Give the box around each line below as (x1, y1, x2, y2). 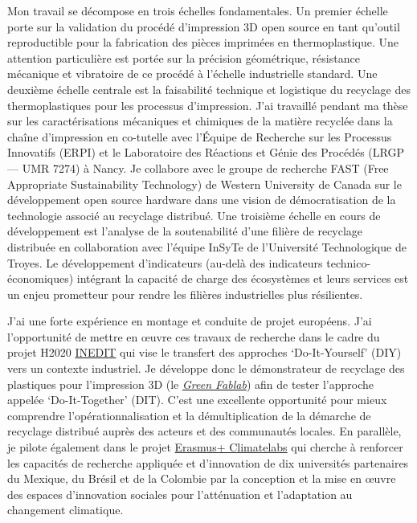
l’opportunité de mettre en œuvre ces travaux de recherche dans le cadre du (7, 328, 380, 345)
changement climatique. (7, 501, 124, 518)
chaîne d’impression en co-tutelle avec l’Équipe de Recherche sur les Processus (7, 128, 392, 145)
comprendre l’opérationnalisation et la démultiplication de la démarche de (7, 407, 371, 423)
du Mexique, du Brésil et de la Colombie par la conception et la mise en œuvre (7, 470, 396, 487)
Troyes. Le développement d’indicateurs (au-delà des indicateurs (7, 254, 323, 271)
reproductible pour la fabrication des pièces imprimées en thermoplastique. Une (7, 34, 399, 51)
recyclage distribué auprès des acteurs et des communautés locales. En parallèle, (7, 423, 402, 439)
